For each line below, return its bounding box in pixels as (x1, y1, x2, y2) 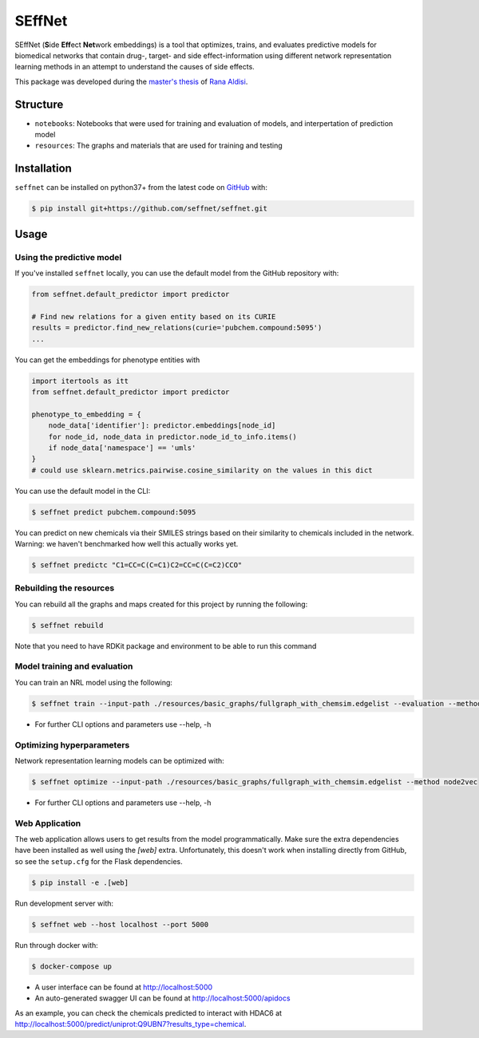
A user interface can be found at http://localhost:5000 (34, 982, 213, 992)
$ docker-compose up (31, 961, 112, 971)
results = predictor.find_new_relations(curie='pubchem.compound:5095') (31, 323, 323, 333)
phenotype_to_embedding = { (31, 409, 141, 419)
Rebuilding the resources (14, 582, 115, 594)
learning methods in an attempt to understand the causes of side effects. (14, 62, 255, 72)
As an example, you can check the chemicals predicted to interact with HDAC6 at (14, 1008, 283, 1017)
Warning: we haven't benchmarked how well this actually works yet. (14, 539, 239, 549)
